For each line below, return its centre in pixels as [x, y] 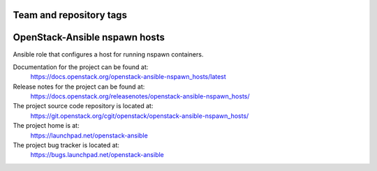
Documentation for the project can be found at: [81, 67]
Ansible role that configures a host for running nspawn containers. [108, 54]
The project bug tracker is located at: [66, 145]
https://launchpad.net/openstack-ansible [89, 135]
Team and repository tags [70, 15]
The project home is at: [46, 126]
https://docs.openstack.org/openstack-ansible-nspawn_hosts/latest [128, 77]
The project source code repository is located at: [83, 106]
